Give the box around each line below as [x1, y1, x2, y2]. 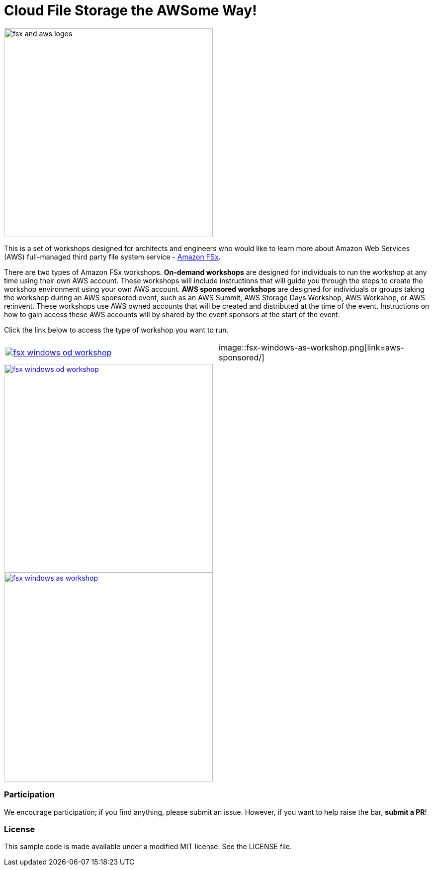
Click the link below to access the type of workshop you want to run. [4, 325, 229, 334]
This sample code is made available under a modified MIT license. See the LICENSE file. [4, 842, 292, 851]
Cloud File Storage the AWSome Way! [4, 2, 257, 19]
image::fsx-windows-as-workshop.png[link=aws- [219, 342, 404, 352]
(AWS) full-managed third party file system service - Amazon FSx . [4, 252, 221, 261]
